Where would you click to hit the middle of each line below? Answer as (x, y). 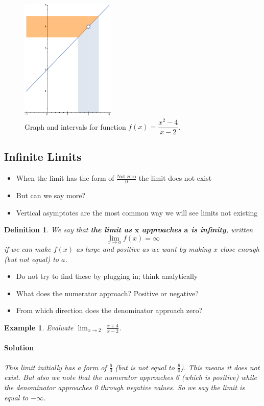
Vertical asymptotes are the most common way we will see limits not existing (137, 212)
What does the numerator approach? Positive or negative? (107, 293)
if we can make (28, 248)
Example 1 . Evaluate (39, 327)
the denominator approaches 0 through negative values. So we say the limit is (125, 387)
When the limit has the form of (65, 178)
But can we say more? (51, 195)
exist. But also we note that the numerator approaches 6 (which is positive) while (130, 377)
